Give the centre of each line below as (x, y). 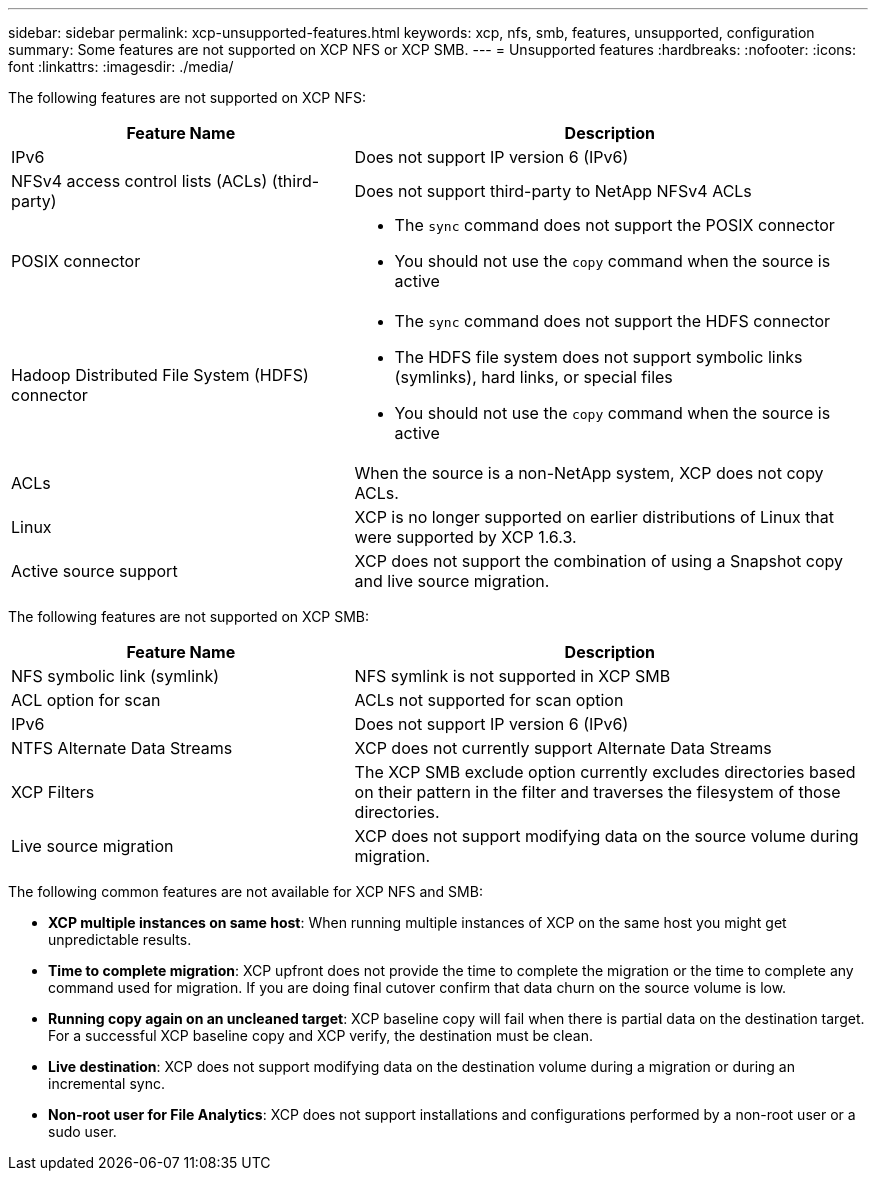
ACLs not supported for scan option (489, 700)
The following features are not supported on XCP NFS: (187, 97)
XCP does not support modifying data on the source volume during (606, 836)
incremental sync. (106, 1083)
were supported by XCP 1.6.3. (465, 537)
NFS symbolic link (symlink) (115, 676)
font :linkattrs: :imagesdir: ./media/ (121, 66)
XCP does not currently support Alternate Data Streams (563, 748)
